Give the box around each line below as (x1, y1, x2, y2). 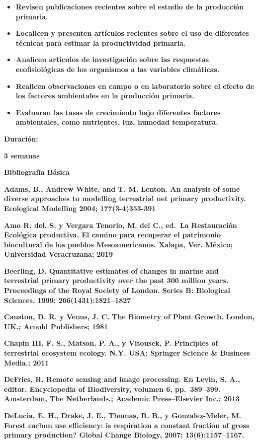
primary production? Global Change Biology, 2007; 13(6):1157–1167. (4, 430, 245, 440)
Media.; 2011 (4, 357, 49, 368)
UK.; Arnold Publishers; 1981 (4, 321, 108, 331)
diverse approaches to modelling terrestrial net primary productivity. (4, 193, 246, 204)
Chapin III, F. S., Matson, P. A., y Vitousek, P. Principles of (4, 338, 218, 348)
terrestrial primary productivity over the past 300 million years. (4, 275, 229, 286)
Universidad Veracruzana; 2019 (4, 249, 113, 259)
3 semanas (4, 150, 40, 160)
